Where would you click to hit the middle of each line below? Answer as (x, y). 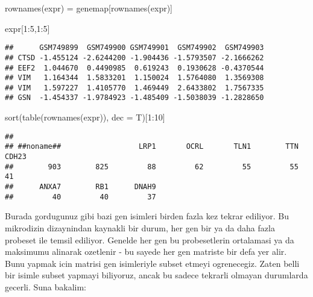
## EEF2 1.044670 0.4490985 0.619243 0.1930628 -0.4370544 (134, 68)
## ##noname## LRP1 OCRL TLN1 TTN (152, 147)
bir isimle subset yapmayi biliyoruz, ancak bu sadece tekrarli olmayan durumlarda (156, 275)
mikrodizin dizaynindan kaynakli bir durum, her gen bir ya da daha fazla (140, 227)
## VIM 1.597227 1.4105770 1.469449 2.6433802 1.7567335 (134, 88)
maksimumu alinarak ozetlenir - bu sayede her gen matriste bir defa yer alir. (146, 252)
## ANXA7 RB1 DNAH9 (81, 187)
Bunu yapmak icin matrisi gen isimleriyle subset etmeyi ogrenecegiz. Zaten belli (152, 263)
